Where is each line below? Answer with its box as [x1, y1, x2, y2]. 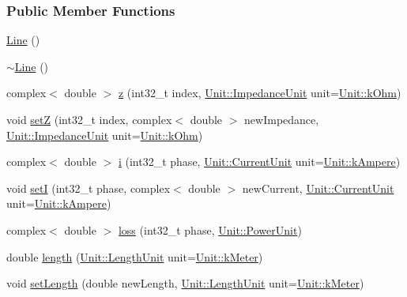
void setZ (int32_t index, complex [6, 111, 172, 127]
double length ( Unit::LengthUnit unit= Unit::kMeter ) [6, 248, 263, 265]
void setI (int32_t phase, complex [6, 179, 171, 196]
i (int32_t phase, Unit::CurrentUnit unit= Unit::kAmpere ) [118, 153, 401, 170]
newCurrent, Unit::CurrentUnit [242, 179, 394, 196]
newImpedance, [244, 111, 319, 127]
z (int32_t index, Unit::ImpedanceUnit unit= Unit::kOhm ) [118, 85, 401, 101]
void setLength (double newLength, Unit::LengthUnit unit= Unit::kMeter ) [6, 275, 364, 291]
